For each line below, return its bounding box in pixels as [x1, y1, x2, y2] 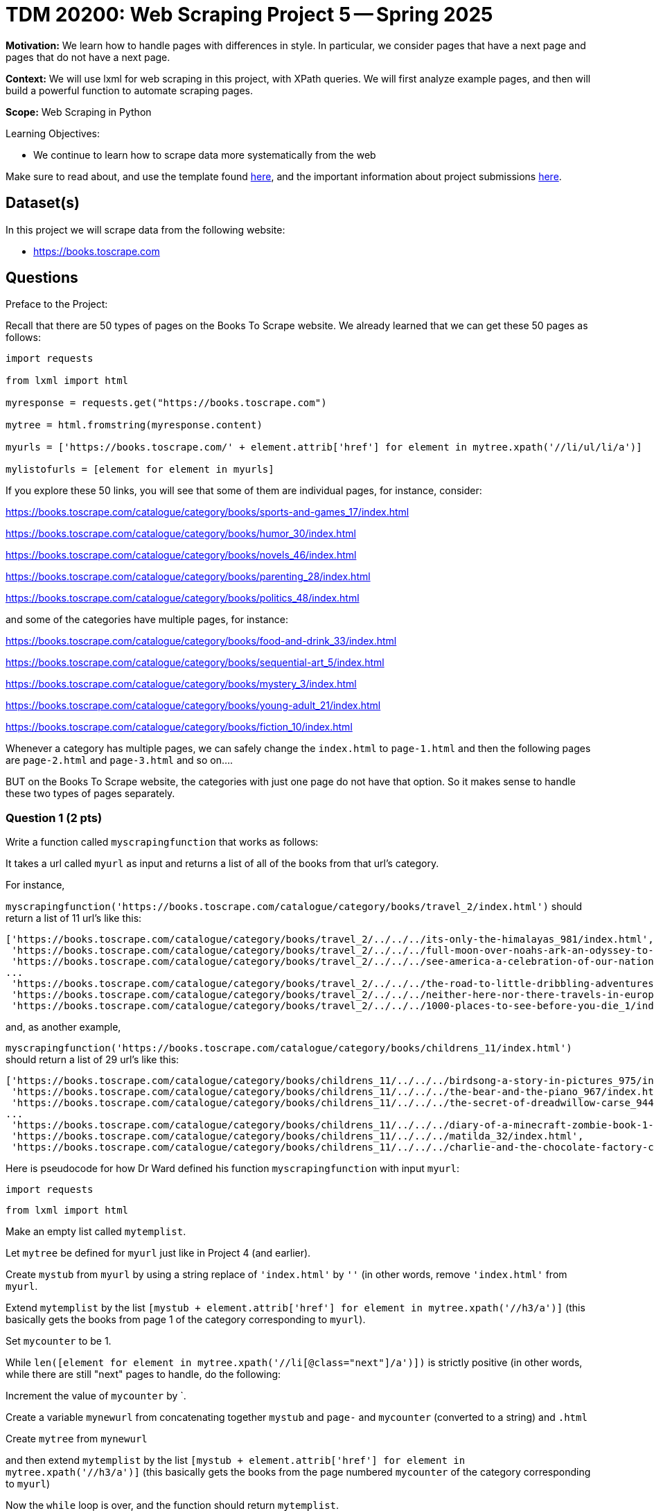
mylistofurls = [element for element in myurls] [6, 464, 274, 475]
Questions [6, 269, 78, 287]
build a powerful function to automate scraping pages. [6, 84, 254, 96]
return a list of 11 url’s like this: [6, 912, 142, 925]
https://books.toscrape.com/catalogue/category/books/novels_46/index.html [6, 549, 357, 561]
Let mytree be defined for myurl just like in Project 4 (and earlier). [6, 1247, 311, 1259]
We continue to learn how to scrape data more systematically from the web [33, 148, 376, 161]
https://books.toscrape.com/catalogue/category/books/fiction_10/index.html [6, 721, 353, 733]
